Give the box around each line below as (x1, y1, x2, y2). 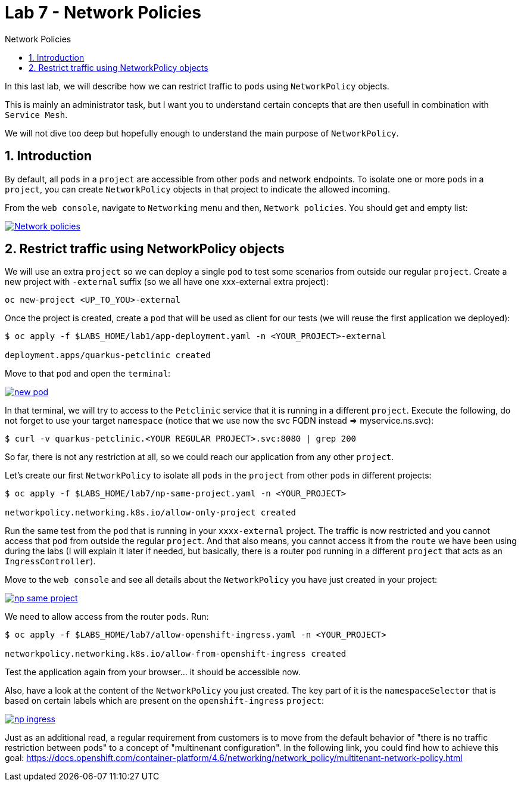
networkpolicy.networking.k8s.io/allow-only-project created (5, 508, 296, 518)
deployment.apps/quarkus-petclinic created (5, 350, 211, 361)
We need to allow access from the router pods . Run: (5, 611, 209, 622)
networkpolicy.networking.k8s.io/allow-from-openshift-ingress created (5, 649, 347, 659)
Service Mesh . (5, 109, 68, 120)
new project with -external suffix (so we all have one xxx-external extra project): (5, 277, 329, 287)
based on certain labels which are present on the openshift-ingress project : (5, 695, 325, 706)
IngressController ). (5, 556, 96, 567)
